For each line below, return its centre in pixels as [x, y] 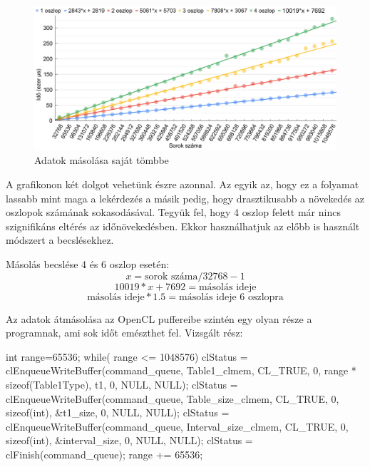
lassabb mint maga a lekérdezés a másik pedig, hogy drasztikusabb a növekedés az [185, 198]
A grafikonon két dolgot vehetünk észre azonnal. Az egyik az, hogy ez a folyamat [183, 184]
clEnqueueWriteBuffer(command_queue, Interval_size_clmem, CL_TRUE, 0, [177, 426]
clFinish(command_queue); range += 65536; [104, 454]
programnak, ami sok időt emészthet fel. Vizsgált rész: [124, 333]
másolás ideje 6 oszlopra [231, 297]
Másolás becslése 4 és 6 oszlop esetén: [88, 264]
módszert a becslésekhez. [60, 240]
